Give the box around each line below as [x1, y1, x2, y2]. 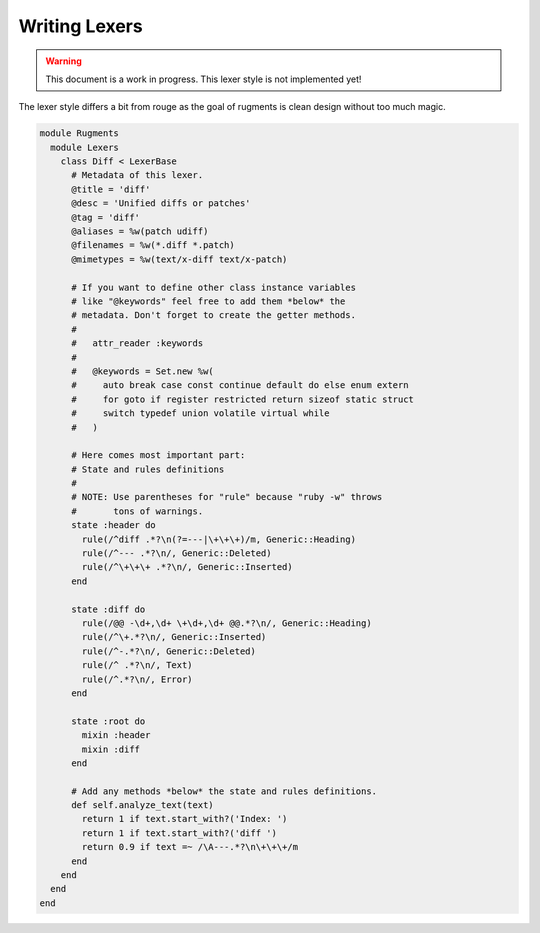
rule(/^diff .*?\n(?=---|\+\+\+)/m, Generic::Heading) [81, 533, 357, 545]
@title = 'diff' [71, 183, 151, 195]
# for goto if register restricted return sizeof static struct [71, 393, 415, 405]
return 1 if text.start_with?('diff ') [81, 827, 277, 839]
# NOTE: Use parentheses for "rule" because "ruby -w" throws [71, 491, 383, 503]
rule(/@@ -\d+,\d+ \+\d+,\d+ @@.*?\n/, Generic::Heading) [81, 617, 372, 629]
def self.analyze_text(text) [71, 800, 214, 811]
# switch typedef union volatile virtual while [71, 408, 330, 419]
